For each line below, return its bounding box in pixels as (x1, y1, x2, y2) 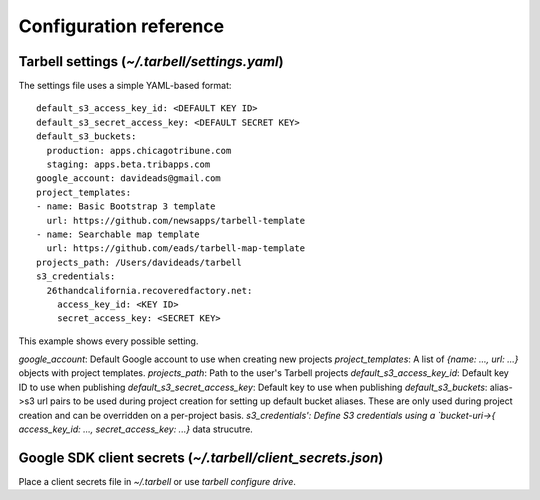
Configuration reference (18, 15, 225, 37)
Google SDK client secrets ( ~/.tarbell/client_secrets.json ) (18, 449, 384, 466)
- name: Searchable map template (36, 228, 200, 240)
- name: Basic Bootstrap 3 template (36, 201, 216, 212)
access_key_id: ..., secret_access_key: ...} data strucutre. (18, 423, 254, 435)
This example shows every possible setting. (18, 335, 199, 347)
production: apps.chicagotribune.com (46, 145, 232, 156)
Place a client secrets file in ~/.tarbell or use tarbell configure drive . (18, 475, 297, 487)
